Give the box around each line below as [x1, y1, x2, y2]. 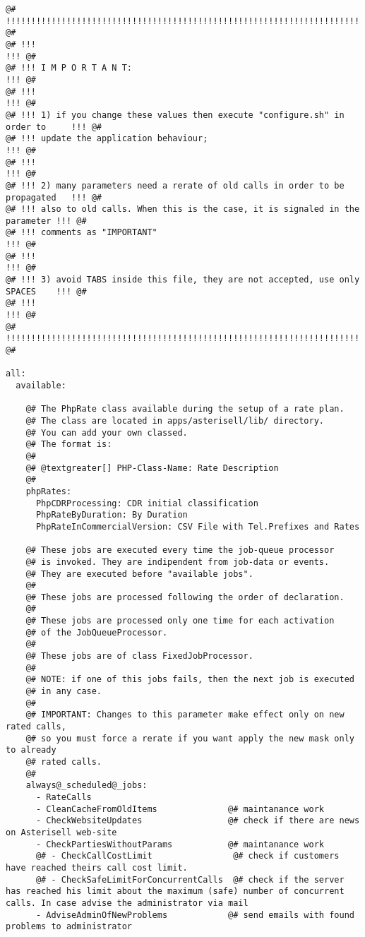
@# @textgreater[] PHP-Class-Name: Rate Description [25, 462, 279, 473]
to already [6, 745, 56, 756]
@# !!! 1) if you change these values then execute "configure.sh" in [6, 109, 345, 120]
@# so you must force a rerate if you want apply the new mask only [25, 733, 354, 744]
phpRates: [25, 486, 72, 496]
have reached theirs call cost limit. [6, 862, 188, 873]
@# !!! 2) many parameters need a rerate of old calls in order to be [6, 180, 345, 191]
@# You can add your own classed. [25, 427, 188, 438]
